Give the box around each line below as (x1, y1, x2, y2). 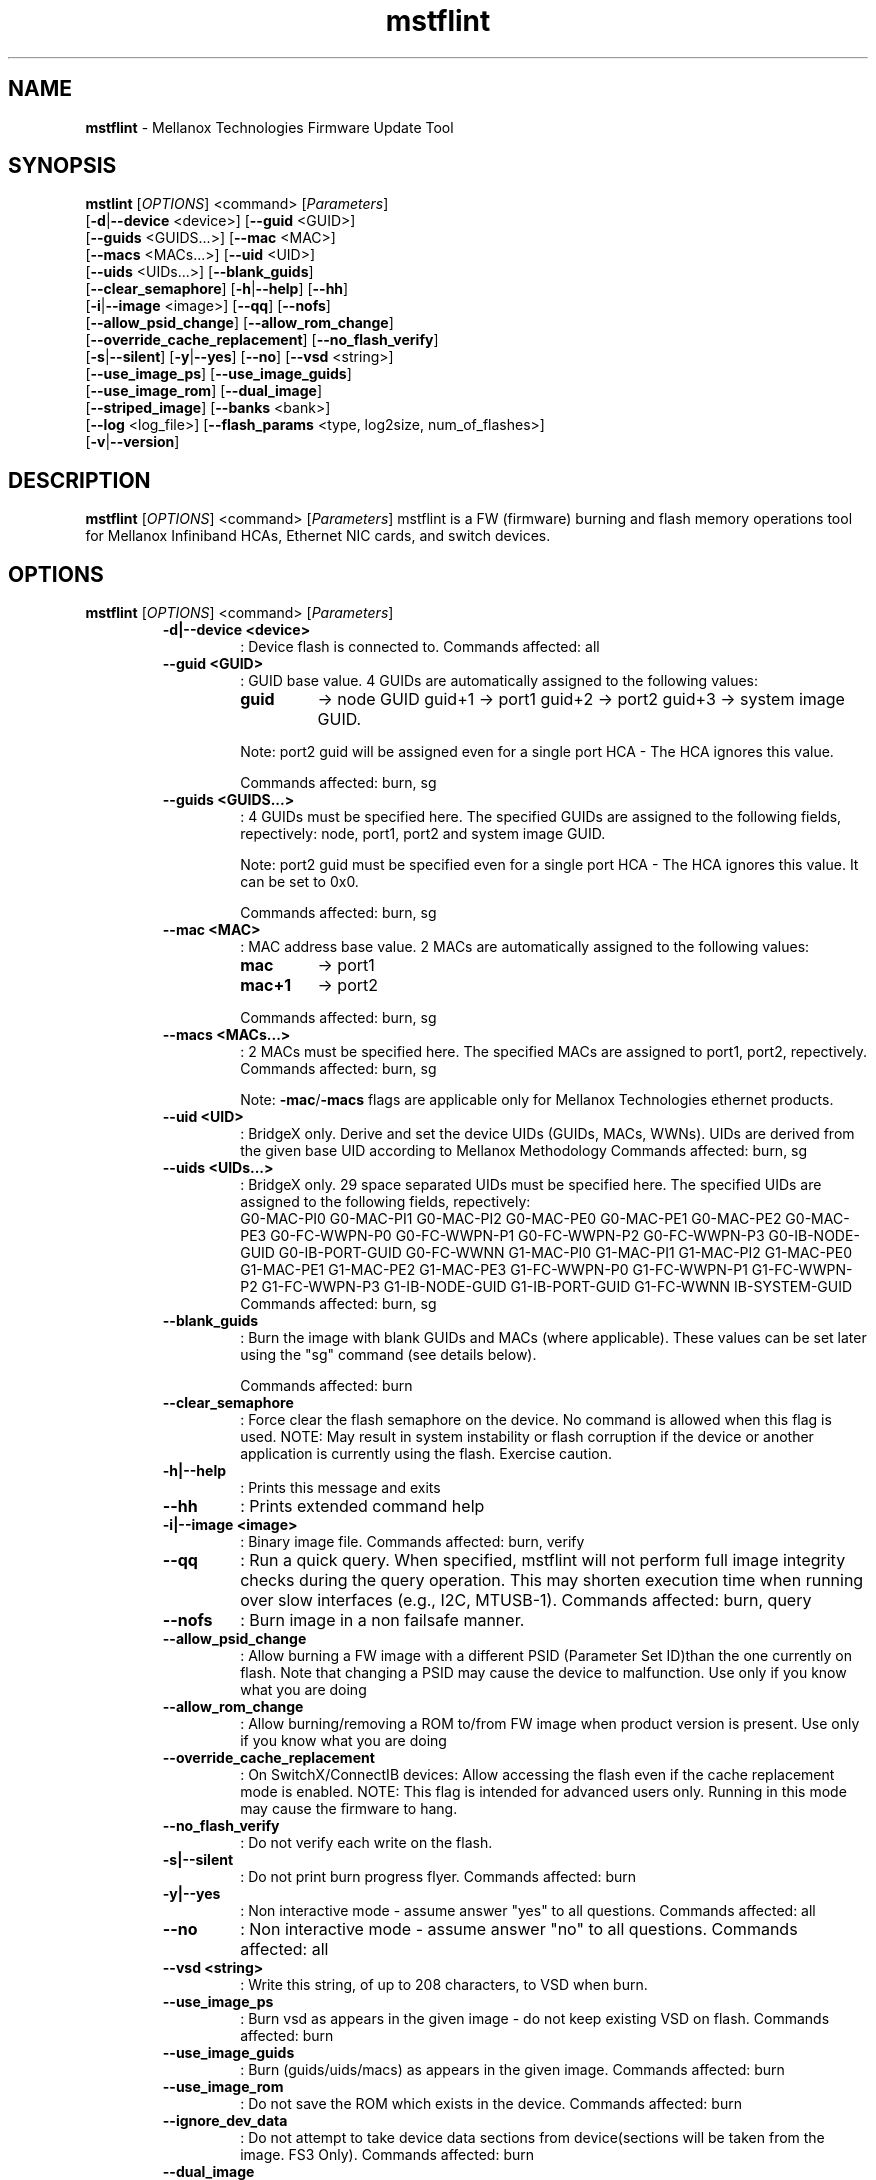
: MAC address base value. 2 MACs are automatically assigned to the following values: (240, 938, 810, 956)
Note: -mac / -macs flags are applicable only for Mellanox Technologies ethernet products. (240, 1091, 834, 1109)
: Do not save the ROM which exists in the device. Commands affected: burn (240, 2095, 742, 2113)
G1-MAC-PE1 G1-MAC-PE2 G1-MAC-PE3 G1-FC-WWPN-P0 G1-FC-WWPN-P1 (240, 1261, 748, 1279)
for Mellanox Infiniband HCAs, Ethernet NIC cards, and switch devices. (85, 527, 551, 545)
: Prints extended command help (240, 1496, 485, 1517)
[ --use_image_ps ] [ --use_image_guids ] (85, 365, 352, 383)
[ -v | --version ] (85, 433, 180, 451)
